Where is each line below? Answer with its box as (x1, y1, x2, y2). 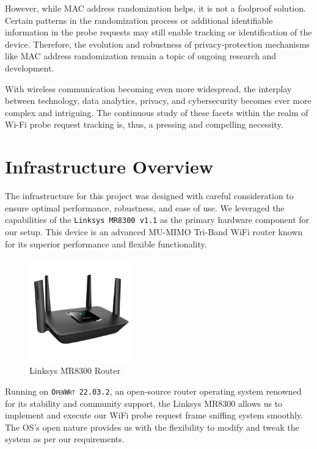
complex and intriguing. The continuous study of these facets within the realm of (5, 106, 308, 119)
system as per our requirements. (5, 433, 125, 445)
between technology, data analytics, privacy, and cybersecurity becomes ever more (5, 94, 312, 107)
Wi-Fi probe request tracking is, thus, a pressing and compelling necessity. (5, 118, 283, 131)
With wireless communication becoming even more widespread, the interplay (5, 82, 292, 95)
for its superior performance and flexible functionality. (5, 237, 207, 250)
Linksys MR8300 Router (29, 364, 120, 377)
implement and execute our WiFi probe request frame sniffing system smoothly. (5, 409, 303, 422)
